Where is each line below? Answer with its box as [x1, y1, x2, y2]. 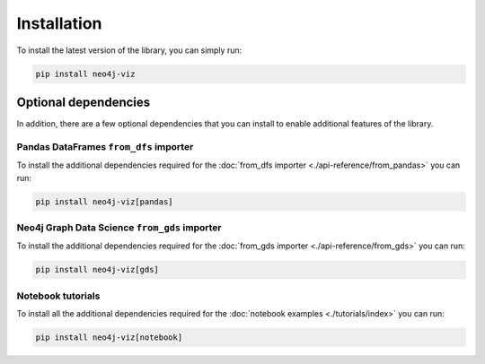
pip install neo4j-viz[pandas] [35, 196, 174, 206]
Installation [16, 13, 102, 33]
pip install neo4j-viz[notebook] [35, 332, 183, 342]
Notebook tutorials [16, 290, 101, 302]
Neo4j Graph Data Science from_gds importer [16, 221, 222, 233]
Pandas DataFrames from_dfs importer [16, 140, 194, 152]
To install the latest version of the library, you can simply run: [16, 45, 242, 56]
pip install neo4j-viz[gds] [35, 264, 159, 275]
